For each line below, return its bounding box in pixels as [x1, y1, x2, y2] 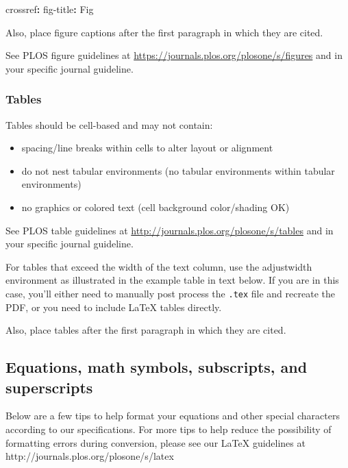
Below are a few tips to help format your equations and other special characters [5, 408, 340, 423]
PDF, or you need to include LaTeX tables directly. [5, 299, 222, 314]
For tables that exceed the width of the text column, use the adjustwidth [5, 259, 312, 273]
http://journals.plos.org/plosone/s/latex [5, 449, 174, 463]
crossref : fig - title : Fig [5, 2, 94, 16]
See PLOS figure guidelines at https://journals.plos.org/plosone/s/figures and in [5, 48, 343, 62]
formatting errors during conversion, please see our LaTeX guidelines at [5, 435, 306, 449]
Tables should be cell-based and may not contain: [5, 117, 213, 132]
